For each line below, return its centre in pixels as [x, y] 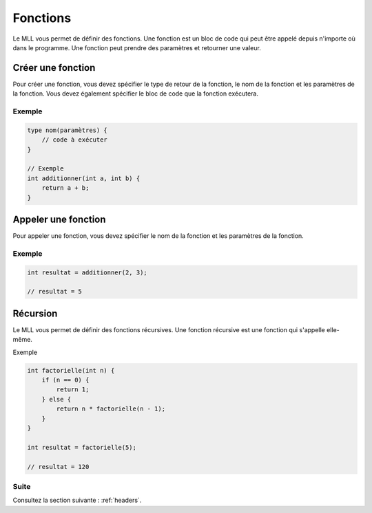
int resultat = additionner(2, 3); [87, 272]
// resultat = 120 [58, 467]
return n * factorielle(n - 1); [111, 409]
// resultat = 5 [55, 292]
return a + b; [65, 188]
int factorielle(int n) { [71, 370]
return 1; [73, 390]
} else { [56, 399]
